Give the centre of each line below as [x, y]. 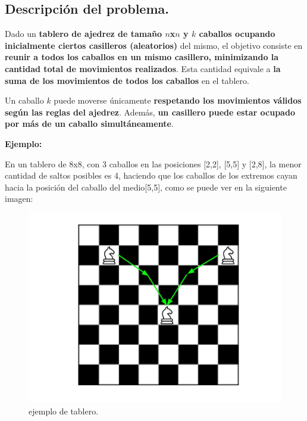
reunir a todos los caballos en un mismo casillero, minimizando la [142, 57]
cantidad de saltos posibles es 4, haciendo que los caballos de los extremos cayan [151, 175]
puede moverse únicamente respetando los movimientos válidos [178, 100]
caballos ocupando [237, 34]
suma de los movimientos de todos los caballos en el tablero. [127, 80]
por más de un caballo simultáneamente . [89, 124]
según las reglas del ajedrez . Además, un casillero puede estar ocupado [150, 112]
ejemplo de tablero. [64, 411]
